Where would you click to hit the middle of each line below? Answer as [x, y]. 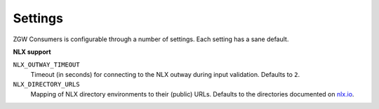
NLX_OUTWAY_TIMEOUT [46, 65]
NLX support [32, 52]
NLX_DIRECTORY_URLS [46, 85]
